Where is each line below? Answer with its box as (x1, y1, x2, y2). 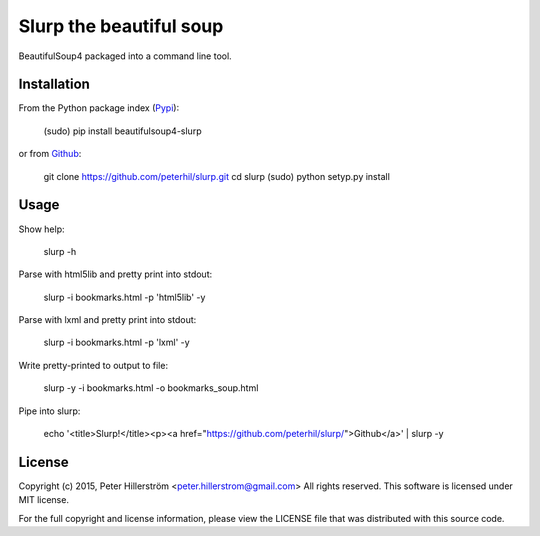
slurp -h (43, 245, 77, 257)
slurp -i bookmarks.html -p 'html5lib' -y (43, 291, 206, 303)
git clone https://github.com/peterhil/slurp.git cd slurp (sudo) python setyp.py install (43, 170, 390, 182)
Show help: (18, 223, 65, 235)
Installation (18, 76, 90, 93)
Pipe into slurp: (18, 405, 81, 417)
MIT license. (18, 494, 70, 506)
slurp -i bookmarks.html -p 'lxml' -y (43, 336, 190, 349)
